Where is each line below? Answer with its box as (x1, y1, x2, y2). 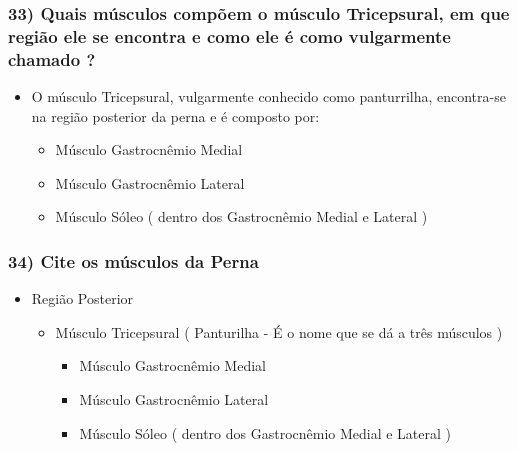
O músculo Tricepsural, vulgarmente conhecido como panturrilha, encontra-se (31, 86, 506, 107)
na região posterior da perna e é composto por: (31, 105, 320, 126)
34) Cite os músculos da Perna (8, 248, 259, 273)
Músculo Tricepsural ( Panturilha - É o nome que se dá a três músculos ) (55, 321, 503, 342)
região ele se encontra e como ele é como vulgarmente (8, 23, 451, 48)
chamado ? (8, 46, 96, 71)
